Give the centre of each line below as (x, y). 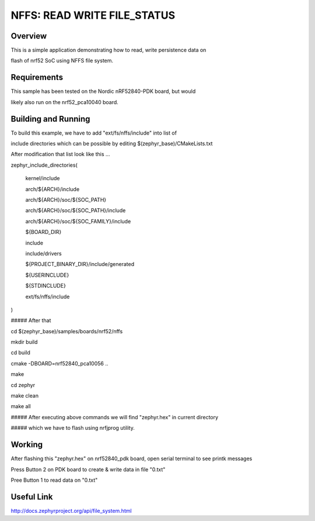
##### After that (31, 320)
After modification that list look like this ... (60, 154)
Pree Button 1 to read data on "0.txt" (54, 480)
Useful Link (32, 497)
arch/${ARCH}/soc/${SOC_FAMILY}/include (78, 221)
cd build (20, 353)
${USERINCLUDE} (47, 275)
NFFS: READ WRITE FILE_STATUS (93, 15)
